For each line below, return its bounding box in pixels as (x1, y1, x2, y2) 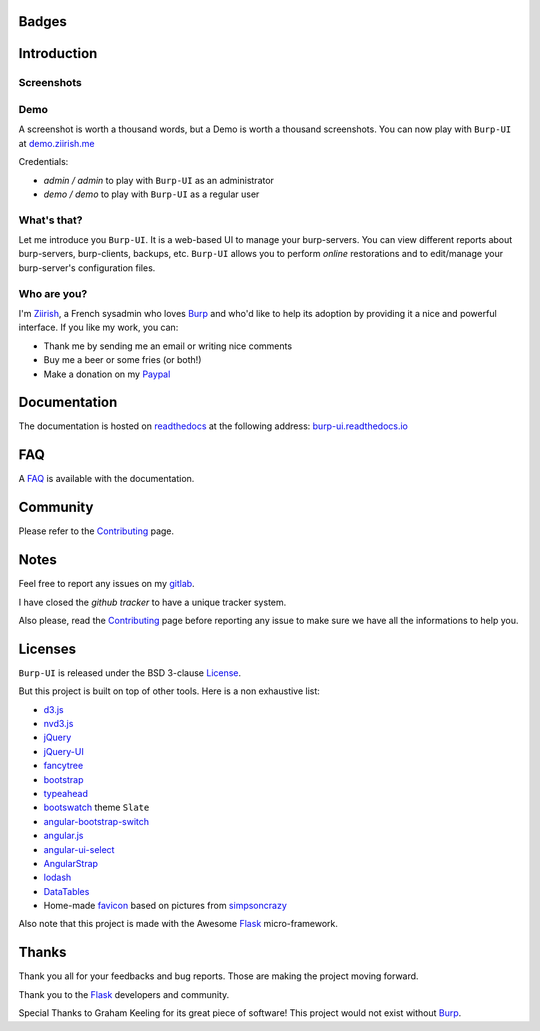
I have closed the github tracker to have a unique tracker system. (18, 596, 287, 608)
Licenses (18, 640, 77, 657)
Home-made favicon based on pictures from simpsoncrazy (43, 900, 287, 912)
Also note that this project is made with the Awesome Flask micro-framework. (18, 918, 339, 930)
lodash (43, 871, 72, 884)
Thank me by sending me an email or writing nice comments (43, 340, 293, 352)
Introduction (18, 45, 98, 62)
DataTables (43, 885, 90, 897)
